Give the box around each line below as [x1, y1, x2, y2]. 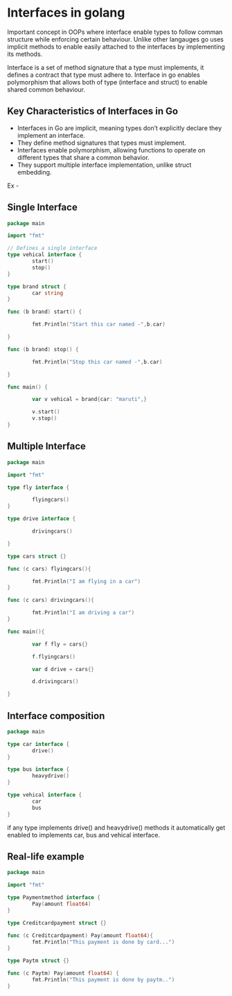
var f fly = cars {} [32, 641, 89, 648]
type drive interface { [7, 515, 76, 522]
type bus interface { [7, 766, 70, 773]
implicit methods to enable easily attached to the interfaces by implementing [7, 42, 225, 51]
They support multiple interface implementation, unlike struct [17, 161, 192, 169]
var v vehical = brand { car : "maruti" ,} [32, 396, 148, 403]
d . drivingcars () [32, 678, 79, 685]
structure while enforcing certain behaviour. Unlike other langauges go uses [7, 35, 224, 43]
